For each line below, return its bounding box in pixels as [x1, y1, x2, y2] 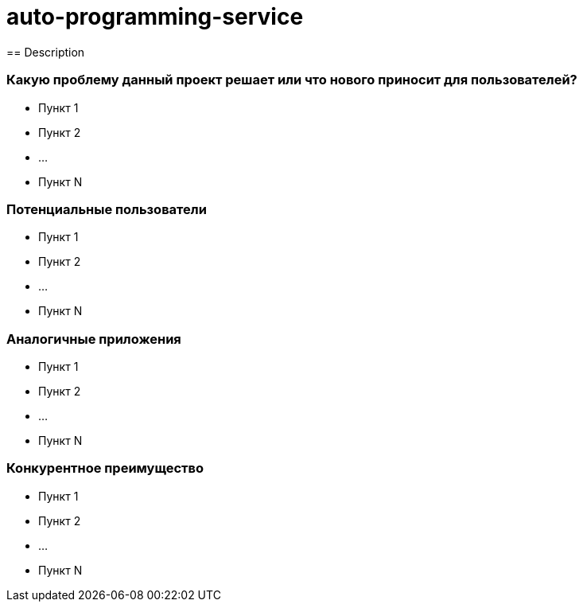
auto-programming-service [6, 3, 304, 30]
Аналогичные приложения [6, 330, 181, 347]
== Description [6, 45, 85, 59]
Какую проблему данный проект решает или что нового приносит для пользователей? [6, 72, 577, 88]
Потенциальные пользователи [6, 201, 207, 217]
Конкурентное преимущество [6, 460, 204, 477]
